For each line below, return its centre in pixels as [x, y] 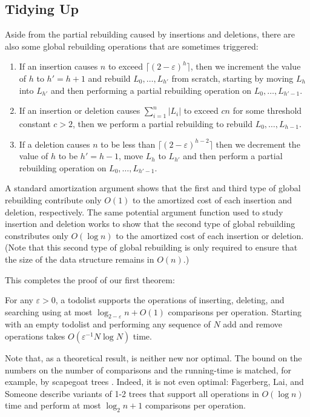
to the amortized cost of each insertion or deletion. [210, 235]
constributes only [37, 235]
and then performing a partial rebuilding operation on [151, 90]
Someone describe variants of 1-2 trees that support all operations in [132, 393]
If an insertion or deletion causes [80, 110]
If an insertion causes [58, 66]
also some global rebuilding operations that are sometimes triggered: [132, 46]
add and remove [252, 324]
